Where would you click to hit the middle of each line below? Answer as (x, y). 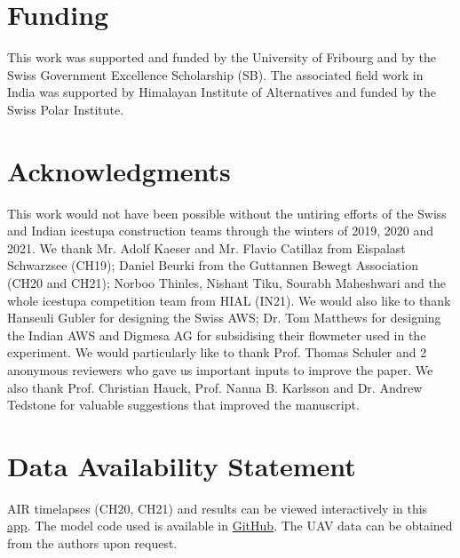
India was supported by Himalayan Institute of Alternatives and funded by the (222, 92)
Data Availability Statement (182, 465)
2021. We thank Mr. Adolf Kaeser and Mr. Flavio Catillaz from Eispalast (206, 247)
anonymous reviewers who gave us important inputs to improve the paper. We (220, 369)
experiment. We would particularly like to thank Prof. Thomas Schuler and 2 (217, 352)
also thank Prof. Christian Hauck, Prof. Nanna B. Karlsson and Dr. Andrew (215, 387)
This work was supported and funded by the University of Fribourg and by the (222, 57)
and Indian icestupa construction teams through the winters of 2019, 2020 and (220, 231)
